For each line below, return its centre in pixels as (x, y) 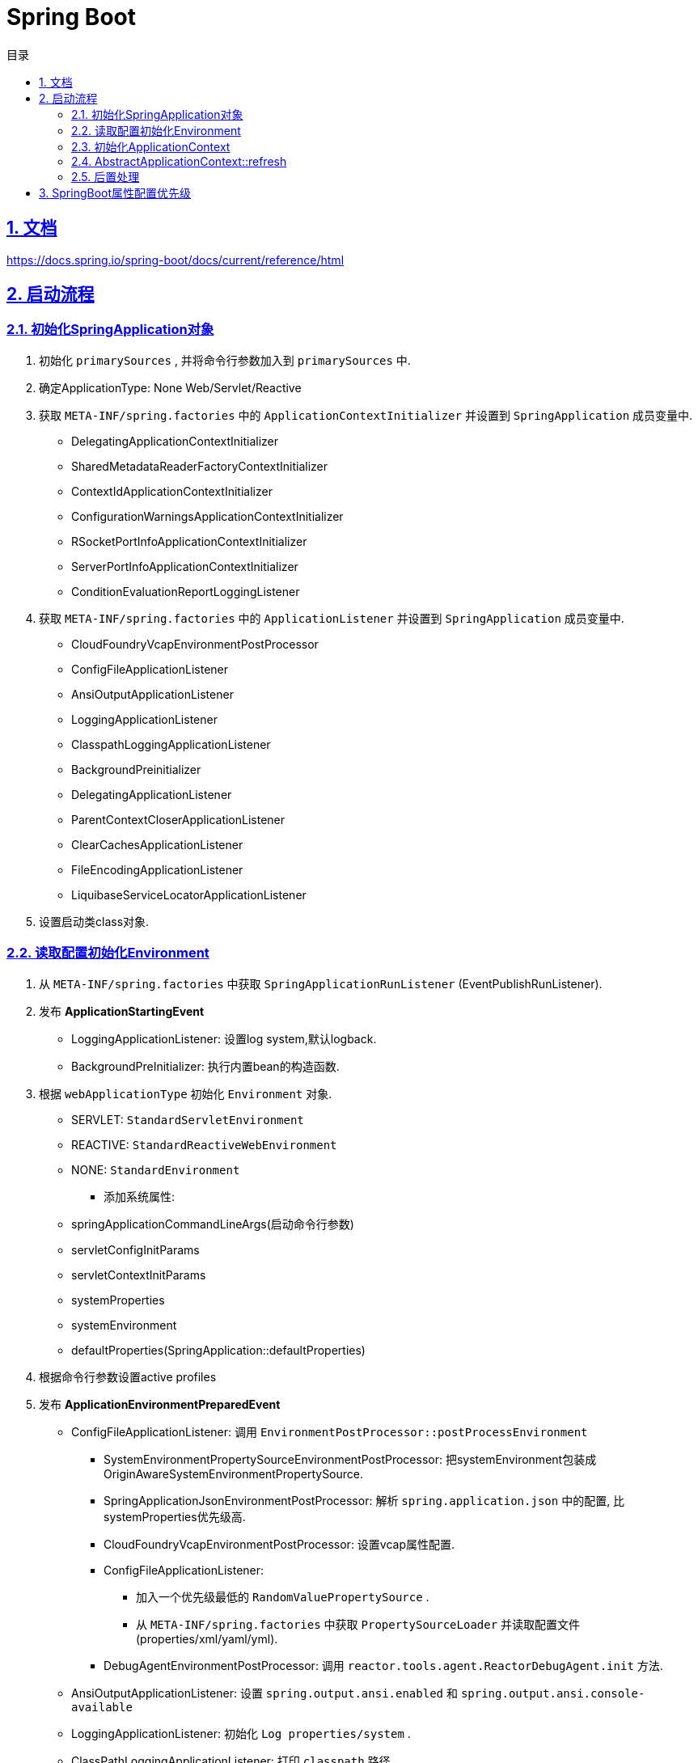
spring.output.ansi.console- (553, 1693)
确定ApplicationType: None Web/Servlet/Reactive (170, 387)
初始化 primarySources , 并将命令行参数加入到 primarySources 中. (225, 360)
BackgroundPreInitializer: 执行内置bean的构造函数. (205, 1066)
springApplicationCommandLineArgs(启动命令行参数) (213, 1224)
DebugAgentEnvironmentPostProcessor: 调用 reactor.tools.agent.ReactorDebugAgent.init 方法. (383, 1665)
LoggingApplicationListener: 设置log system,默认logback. (224, 1038)
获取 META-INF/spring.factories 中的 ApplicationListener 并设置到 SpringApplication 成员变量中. (332, 618)
